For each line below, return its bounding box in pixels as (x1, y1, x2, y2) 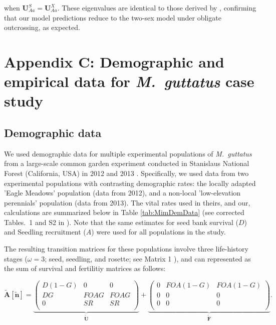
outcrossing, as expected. (4, 22, 80, 32)
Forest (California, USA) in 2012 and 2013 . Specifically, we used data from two (4, 167, 249, 178)
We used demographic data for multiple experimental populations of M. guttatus (4, 148, 252, 158)
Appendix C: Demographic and (4, 51, 224, 71)
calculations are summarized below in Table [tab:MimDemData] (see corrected (4, 207, 244, 217)
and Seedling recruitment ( (4, 226, 86, 237)
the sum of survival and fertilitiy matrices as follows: (4, 263, 166, 273)
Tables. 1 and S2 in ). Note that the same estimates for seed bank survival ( (4, 216, 238, 227)
